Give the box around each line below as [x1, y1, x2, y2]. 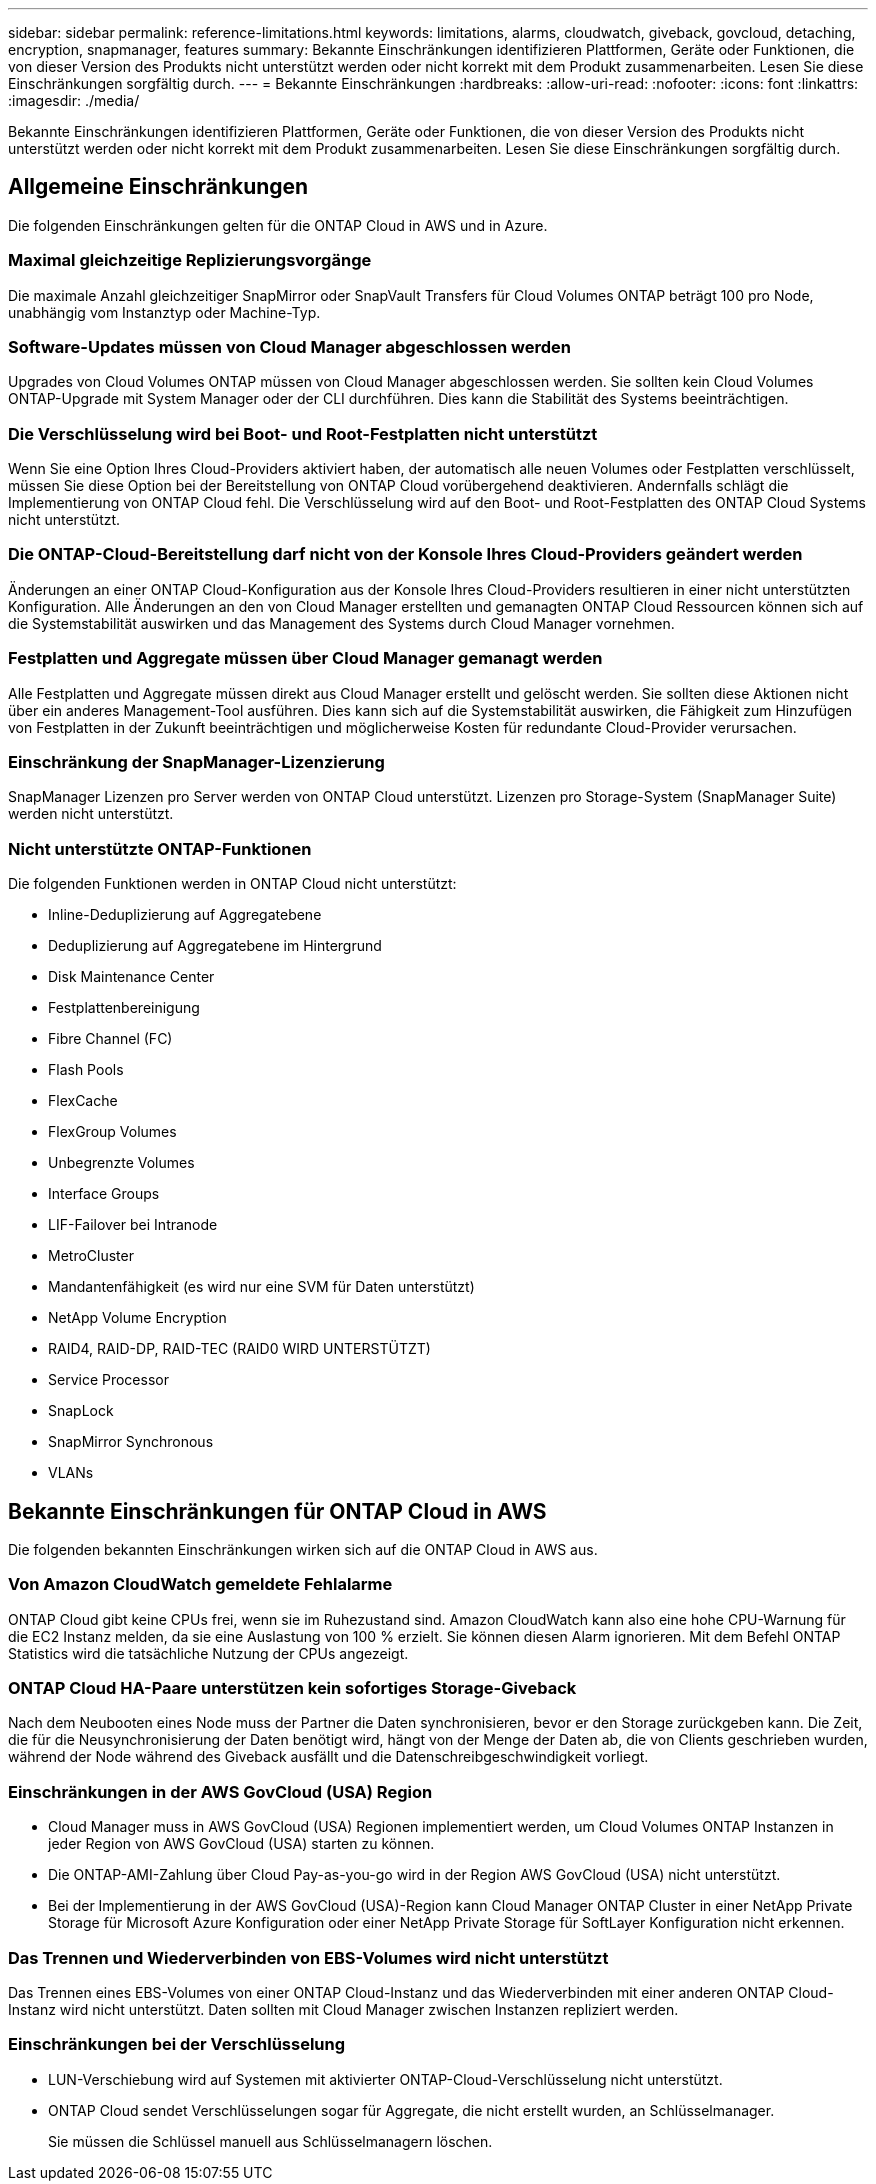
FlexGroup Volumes [48, 1123, 177, 1141]
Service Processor [48, 1371, 169, 1389]
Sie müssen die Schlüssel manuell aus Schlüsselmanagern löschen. [48, 2132, 493, 2150]
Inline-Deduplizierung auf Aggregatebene [48, 906, 322, 924]
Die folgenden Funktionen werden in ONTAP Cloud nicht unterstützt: [8, 875, 457, 893]
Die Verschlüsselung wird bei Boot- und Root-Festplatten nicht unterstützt [8, 423, 598, 444]
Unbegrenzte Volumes [48, 1154, 195, 1172]
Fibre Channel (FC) [48, 1030, 173, 1048]
